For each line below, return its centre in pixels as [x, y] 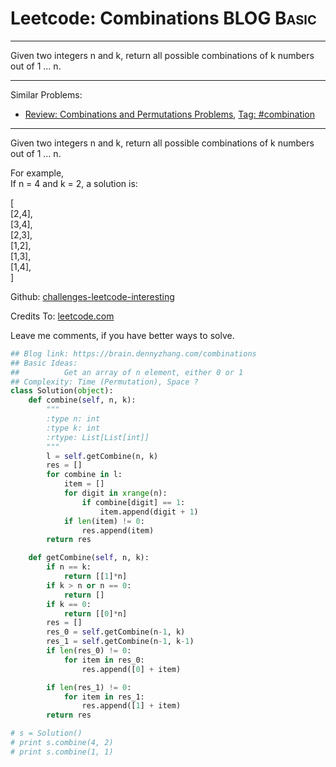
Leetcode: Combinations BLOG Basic [163, 18]
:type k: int [73, 428]
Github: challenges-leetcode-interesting [92, 296]
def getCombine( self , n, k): [89, 558]
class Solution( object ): [62, 391]
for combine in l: [84, 475]
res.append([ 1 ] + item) [131, 706]
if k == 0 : [69, 604]
